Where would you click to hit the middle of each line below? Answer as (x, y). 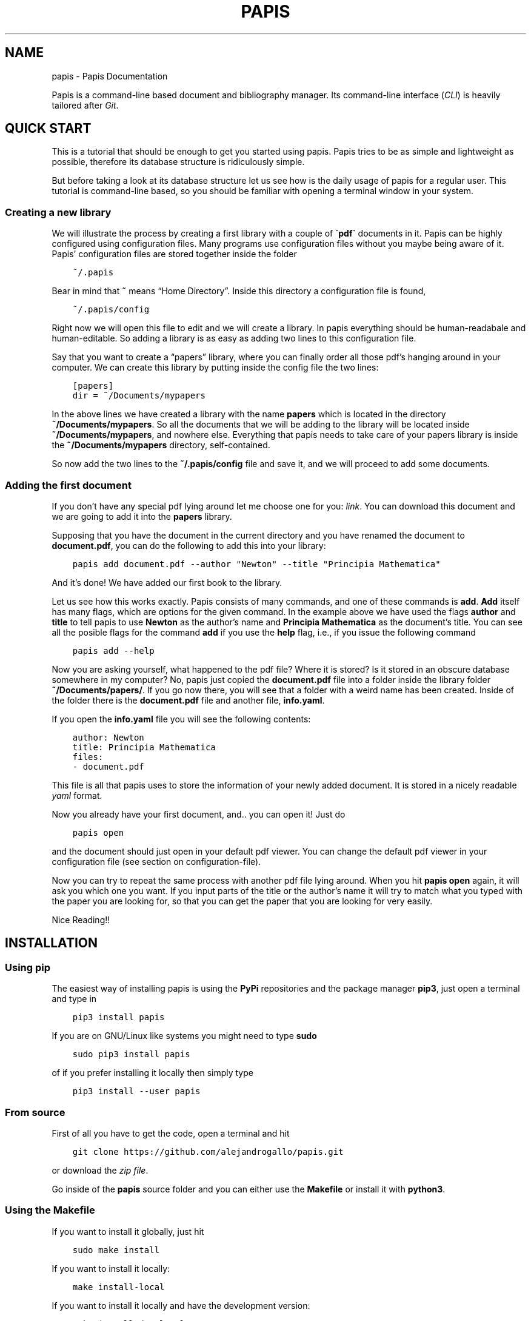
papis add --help (113, 650)
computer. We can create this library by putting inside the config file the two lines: (215, 368)
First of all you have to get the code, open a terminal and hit (171, 1133)
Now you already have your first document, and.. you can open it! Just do (199, 814)
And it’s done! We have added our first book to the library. (167, 582)
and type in (74, 999)
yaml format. (77, 795)
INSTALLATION (51, 943)
